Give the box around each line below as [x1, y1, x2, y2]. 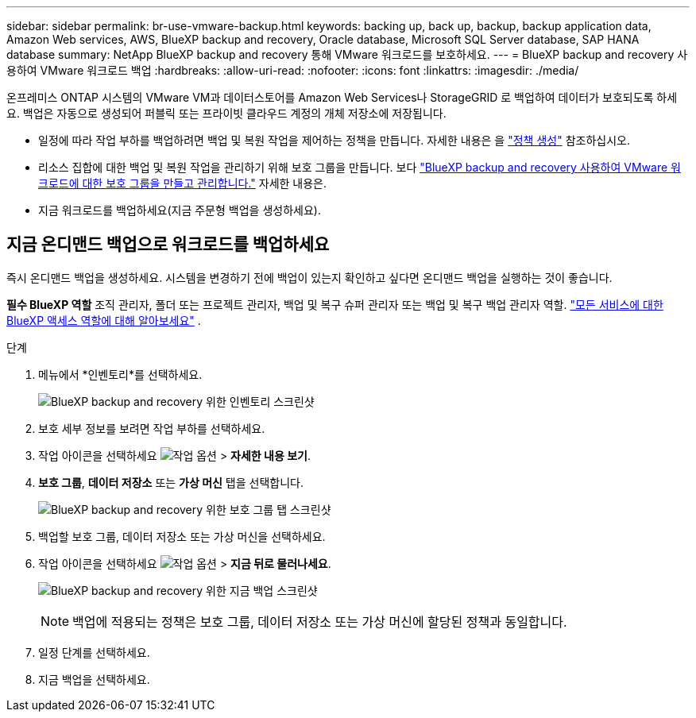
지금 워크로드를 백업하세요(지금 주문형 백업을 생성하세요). [38, 203, 321, 217]
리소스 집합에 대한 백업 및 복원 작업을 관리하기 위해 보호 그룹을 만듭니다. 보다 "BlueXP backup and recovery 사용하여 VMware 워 [38, 160, 681, 174]
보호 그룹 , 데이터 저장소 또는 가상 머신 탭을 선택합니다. [38, 475, 304, 489]
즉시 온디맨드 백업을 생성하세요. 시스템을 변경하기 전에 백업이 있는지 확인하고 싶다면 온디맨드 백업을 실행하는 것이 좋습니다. [6, 270, 613, 284]
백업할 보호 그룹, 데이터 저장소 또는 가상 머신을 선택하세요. [38, 529, 326, 543]
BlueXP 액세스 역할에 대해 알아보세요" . [6, 313, 201, 327]
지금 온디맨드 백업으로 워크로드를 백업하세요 [6, 234, 330, 255]
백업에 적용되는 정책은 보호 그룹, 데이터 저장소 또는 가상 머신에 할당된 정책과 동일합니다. [72, 613, 567, 630]
